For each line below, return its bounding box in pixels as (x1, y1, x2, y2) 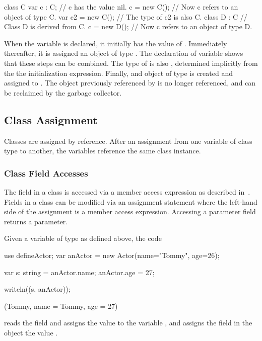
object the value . (4, 327, 58, 337)
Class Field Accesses (4, 166, 88, 179)
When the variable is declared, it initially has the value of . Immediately (4, 38, 227, 48)
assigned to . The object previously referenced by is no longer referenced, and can (4, 77, 256, 88)
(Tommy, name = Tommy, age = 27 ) (4, 300, 118, 311)
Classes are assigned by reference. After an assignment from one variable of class (4, 135, 252, 146)
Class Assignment (4, 112, 98, 127)
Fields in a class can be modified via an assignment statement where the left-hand (4, 196, 257, 207)
